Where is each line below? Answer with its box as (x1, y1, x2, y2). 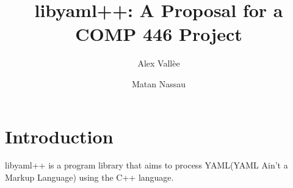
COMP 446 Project (75, 21, 242, 46)
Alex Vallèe (137, 57, 180, 70)
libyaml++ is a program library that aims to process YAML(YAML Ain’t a (5, 159, 288, 172)
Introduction (5, 123, 114, 148)
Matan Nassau (131, 77, 186, 90)
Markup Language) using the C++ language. (5, 171, 174, 184)
